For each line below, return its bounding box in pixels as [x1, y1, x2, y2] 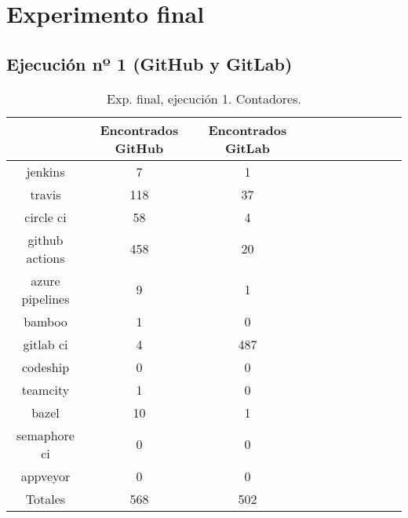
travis [30, 184, 61, 203]
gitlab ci [23, 334, 68, 353]
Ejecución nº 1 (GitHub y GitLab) [6, 51, 293, 75]
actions [26, 248, 65, 267]
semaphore [16, 425, 75, 444]
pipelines [21, 289, 70, 308]
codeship [21, 357, 70, 376]
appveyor [20, 466, 71, 485]
